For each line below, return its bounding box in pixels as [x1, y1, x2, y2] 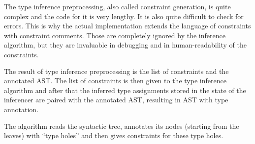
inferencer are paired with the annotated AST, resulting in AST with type [4, 95, 228, 105]
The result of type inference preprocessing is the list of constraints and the [4, 66, 229, 76]
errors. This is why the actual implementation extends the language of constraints [4, 21, 251, 31]
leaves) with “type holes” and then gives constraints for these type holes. [4, 130, 223, 141]
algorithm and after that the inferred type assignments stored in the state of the [4, 85, 246, 95]
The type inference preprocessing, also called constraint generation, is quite [4, 1, 231, 11]
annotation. [4, 104, 39, 114]
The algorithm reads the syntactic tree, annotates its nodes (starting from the [4, 120, 239, 131]
